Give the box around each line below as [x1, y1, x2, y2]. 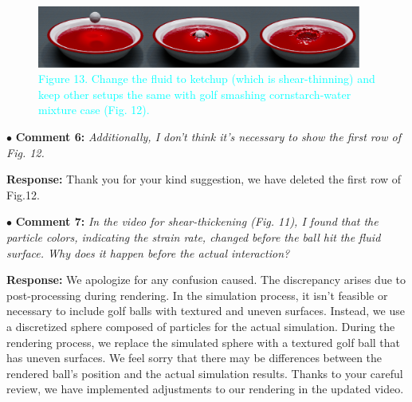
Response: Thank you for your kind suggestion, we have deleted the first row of [6, 171, 402, 187]
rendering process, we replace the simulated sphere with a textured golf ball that [6, 333, 401, 350]
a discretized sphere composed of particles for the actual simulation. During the [6, 318, 395, 335]
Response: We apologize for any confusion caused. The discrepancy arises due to [6, 271, 406, 288]
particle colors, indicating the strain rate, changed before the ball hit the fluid [6, 229, 381, 246]
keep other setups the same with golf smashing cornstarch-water [38, 85, 351, 102]
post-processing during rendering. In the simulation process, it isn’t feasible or [6, 286, 388, 303]
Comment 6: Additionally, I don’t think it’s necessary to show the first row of [15, 128, 401, 145]
